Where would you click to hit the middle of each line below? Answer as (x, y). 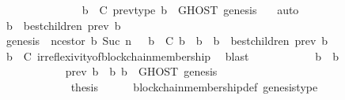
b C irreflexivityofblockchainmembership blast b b (172, 56)
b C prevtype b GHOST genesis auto (190, 9)
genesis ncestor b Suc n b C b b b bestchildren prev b (167, 41)
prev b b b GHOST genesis (141, 71)
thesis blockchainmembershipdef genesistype (194, 86)
